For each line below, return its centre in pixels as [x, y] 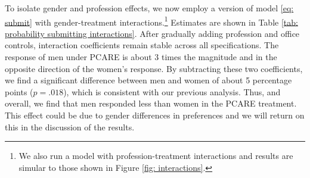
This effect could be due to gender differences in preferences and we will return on [155, 115]
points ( [19, 91]
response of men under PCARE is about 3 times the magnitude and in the [141, 57]
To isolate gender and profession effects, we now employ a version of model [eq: [149, 8]
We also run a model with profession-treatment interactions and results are [156, 156]
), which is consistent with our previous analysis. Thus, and [172, 91]
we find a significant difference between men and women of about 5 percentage [148, 80]
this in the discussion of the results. [70, 127]
